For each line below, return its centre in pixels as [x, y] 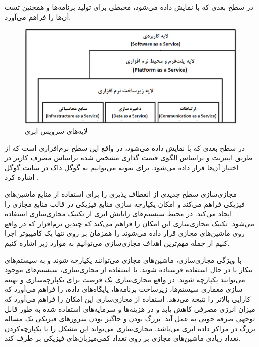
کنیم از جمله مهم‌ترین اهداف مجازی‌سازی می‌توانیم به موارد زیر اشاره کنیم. [117, 243]
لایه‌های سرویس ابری [56, 131]
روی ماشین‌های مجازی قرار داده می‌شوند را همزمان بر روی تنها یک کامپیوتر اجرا [125, 233]
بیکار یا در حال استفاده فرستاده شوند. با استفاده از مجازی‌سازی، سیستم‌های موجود [129, 270]
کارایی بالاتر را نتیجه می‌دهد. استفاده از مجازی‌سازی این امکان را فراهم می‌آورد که [128, 299]
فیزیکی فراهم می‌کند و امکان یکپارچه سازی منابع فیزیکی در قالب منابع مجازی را [125, 204]
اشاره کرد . [22, 177]
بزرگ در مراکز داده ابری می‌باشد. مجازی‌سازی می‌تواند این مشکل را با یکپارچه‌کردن [130, 328]
